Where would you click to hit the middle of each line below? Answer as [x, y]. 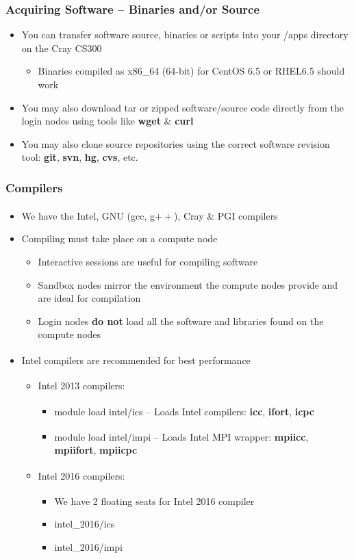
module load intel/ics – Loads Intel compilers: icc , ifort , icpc [184, 411]
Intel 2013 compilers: [81, 385]
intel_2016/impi [88, 546]
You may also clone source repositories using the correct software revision [176, 143]
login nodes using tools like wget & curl [108, 121]
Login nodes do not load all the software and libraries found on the [181, 321]
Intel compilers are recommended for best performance [136, 360]
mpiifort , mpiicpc [96, 450]
